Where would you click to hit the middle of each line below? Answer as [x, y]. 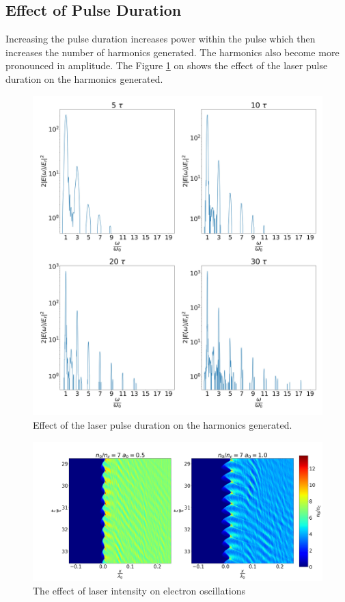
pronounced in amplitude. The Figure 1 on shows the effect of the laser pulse [167, 65]
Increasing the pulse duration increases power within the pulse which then [161, 39]
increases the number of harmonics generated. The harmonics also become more [172, 52]
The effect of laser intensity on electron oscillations [139, 590]
